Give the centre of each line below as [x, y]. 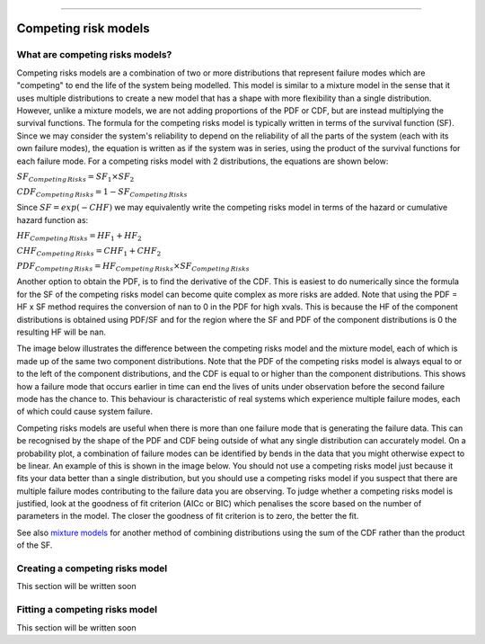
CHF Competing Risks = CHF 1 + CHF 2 [89, 252]
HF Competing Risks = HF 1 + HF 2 [79, 237]
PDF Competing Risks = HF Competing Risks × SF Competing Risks [133, 267]
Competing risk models [83, 28]
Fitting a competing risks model [87, 610]
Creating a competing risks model [92, 568]
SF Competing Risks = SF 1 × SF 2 [75, 177]
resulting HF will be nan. [62, 332]
